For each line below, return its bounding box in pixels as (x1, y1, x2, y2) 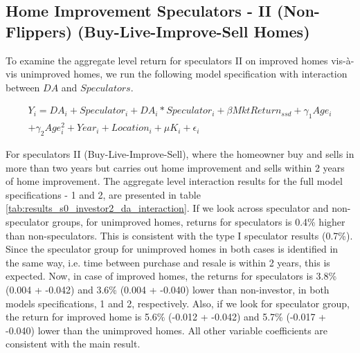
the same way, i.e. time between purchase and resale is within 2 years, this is (6, 255, 330, 269)
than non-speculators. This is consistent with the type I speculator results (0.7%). (6, 228, 353, 242)
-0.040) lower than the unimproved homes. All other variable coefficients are (6, 323, 328, 337)
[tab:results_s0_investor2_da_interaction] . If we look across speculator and (6, 201, 329, 215)
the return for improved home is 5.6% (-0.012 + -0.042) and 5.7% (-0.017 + (6, 309, 326, 324)
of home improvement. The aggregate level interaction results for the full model (6, 174, 343, 188)
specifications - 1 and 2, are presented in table (6, 187, 201, 201)
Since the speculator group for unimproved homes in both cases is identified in (6, 242, 339, 256)
